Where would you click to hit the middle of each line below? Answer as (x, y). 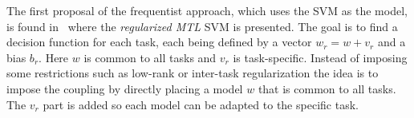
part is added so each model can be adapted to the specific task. (201, 104)
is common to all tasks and (150, 57)
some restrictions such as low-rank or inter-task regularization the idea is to (193, 73)
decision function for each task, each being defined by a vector (159, 42)
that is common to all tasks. (327, 88)
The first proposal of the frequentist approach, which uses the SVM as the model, (207, 10)
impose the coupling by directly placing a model (125, 88)
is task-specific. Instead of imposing (320, 57)
